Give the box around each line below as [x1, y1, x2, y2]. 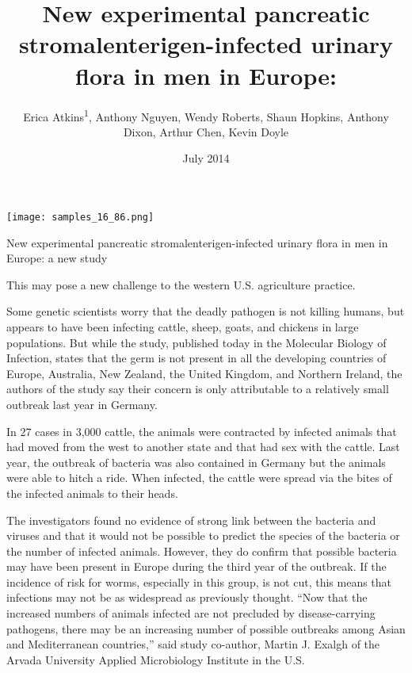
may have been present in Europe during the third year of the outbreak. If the [6, 558, 387, 575]
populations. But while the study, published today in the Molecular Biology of [6, 334, 387, 350]
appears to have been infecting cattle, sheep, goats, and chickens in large [6, 318, 359, 335]
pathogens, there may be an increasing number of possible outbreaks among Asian [6, 620, 406, 637]
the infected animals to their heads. [6, 484, 178, 501]
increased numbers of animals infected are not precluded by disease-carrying [6, 605, 376, 621]
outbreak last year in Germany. [6, 396, 158, 412]
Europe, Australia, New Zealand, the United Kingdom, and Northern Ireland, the [6, 365, 402, 381]
